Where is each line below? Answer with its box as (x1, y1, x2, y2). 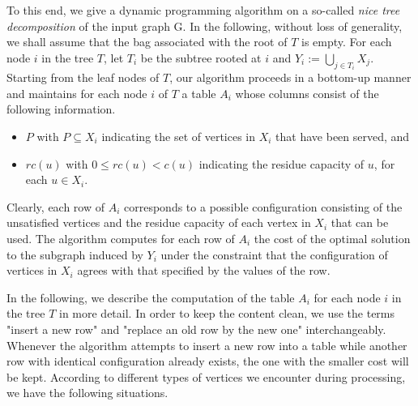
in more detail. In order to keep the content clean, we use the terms (58, 305, 395, 322)
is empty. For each (301, 33, 392, 50)
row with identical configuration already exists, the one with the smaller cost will (6, 353, 409, 370)
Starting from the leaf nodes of (6, 69, 160, 86)
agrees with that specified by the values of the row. (77, 262, 331, 279)
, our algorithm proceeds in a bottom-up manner (169, 69, 412, 86)
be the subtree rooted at (140, 49, 262, 66)
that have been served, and (275, 128, 410, 144)
